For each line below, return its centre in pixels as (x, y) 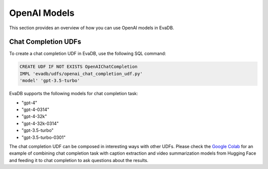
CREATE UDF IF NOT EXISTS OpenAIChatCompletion (78, 67)
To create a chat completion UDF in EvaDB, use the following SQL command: (88, 54)
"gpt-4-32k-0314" (40, 123)
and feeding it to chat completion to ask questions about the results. (79, 160)
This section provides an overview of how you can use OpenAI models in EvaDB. (92, 28)
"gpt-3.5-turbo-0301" (44, 137)
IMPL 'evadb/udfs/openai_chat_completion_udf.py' (81, 74)
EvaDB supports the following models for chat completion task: (74, 94)
